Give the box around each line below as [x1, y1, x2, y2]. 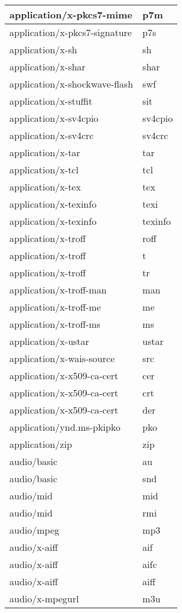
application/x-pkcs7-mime [9, 8, 132, 21]
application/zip [9, 437, 72, 451]
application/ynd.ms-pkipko [9, 420, 121, 434]
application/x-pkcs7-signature [9, 25, 132, 39]
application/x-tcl [9, 163, 79, 176]
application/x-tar [9, 146, 80, 159]
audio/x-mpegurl [9, 592, 79, 605]
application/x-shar [9, 60, 86, 73]
